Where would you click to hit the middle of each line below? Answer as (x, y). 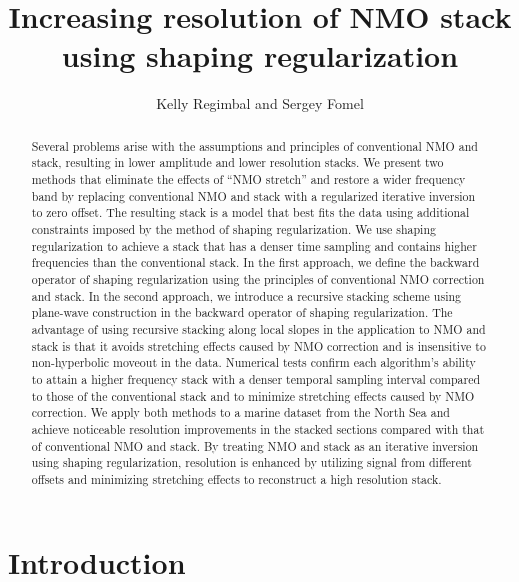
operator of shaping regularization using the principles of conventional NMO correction (258, 278)
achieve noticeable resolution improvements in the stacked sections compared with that (258, 428)
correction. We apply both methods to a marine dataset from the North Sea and (240, 412)
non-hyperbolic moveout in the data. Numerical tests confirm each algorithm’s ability (253, 362)
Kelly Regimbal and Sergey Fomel (260, 103)
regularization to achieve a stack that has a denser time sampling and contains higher (254, 245)
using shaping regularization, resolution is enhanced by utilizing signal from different (251, 462)
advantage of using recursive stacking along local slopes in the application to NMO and (258, 328)
